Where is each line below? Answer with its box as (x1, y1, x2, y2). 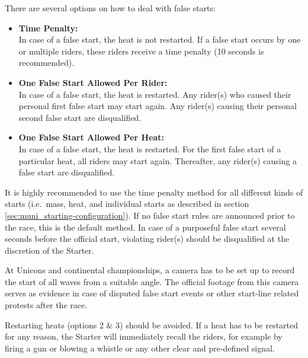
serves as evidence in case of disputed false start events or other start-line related (5, 287, 299, 299)
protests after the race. (5, 299, 88, 311)
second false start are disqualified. (18, 111, 142, 123)
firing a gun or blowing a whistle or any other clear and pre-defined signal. (5, 341, 275, 354)
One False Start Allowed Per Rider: (18, 76, 168, 88)
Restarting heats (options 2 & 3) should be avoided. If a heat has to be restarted (5, 318, 299, 331)
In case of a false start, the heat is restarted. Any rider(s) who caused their (18, 88, 291, 100)
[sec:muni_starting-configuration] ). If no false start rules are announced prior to (5, 209, 295, 221)
